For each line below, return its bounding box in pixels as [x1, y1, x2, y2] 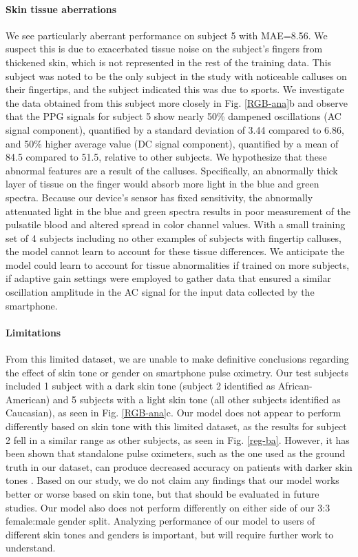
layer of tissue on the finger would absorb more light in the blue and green [6, 176, 319, 191]
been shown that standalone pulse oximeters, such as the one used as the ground [6, 446, 346, 460]
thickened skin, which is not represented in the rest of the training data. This [6, 54, 332, 69]
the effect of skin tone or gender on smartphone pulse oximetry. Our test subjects [6, 365, 349, 379]
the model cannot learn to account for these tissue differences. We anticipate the [6, 244, 345, 259]
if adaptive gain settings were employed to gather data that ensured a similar [6, 271, 331, 285]
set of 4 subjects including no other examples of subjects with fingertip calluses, [6, 230, 341, 245]
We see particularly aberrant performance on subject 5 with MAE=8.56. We [6, 28, 328, 42]
